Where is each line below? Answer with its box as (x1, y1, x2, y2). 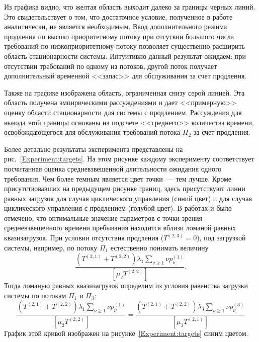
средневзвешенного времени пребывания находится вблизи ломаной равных (4, 222, 236, 233)
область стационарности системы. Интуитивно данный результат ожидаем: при (4, 50, 246, 61)
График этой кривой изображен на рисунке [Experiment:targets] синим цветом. (4, 328, 248, 338)
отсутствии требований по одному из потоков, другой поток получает (4, 60, 217, 71)
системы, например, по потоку (4, 242, 98, 252)
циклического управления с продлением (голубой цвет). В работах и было (4, 203, 232, 213)
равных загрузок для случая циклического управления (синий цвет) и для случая (4, 193, 252, 203)
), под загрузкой (197, 232, 246, 243)
